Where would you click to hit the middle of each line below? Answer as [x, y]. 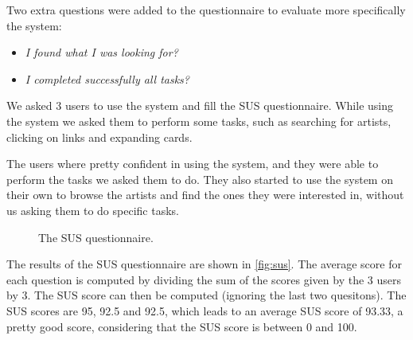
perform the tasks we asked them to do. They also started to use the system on [200, 179]
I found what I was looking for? [101, 52]
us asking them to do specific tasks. [93, 210]
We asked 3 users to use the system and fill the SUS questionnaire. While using [200, 106]
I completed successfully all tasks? [107, 78]
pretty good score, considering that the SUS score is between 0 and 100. [182, 326]
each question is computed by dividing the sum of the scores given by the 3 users [204, 279]
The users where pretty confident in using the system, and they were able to [193, 164]
